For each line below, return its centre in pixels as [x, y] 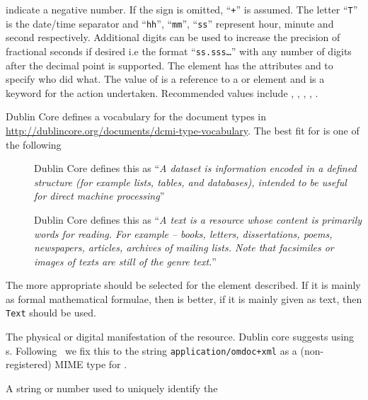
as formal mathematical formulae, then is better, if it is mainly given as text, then [184, 298]
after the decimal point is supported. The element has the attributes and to [169, 65]
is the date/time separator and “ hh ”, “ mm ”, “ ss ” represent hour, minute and [170, 23]
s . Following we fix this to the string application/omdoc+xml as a [151, 350]
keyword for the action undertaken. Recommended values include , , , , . [162, 92]
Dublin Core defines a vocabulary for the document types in [136, 116]
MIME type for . [91, 364]
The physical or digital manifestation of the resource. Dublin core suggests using [180, 337]
